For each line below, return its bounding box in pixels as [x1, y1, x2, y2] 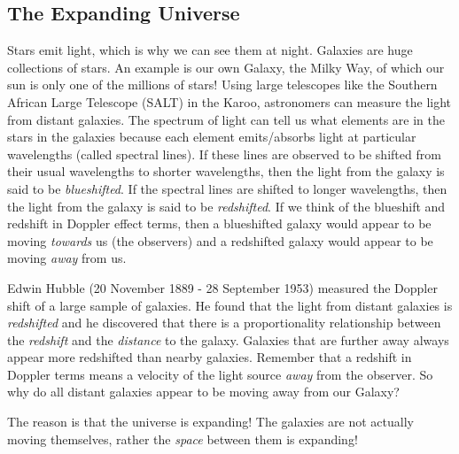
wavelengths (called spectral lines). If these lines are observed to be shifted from [7, 144, 441, 163]
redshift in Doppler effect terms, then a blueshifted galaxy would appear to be [7, 214, 432, 233]
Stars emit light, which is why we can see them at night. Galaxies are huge [7, 41, 413, 59]
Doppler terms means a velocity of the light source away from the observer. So [7, 365, 433, 383]
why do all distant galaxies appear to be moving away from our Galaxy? [7, 382, 400, 401]
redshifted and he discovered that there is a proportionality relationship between [7, 313, 441, 332]
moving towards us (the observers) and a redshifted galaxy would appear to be [7, 231, 433, 250]
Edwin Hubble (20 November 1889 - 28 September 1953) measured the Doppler [7, 278, 438, 296]
